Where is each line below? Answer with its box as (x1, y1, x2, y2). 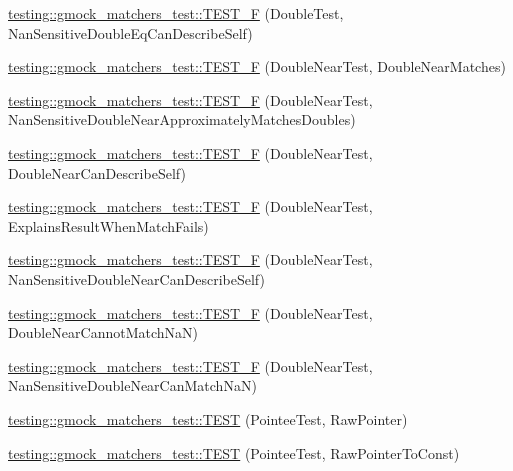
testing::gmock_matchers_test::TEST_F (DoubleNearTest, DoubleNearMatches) (8, 56, 506, 77)
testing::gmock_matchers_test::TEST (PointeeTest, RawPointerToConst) (8, 442, 460, 463)
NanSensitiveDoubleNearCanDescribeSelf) (8, 268, 265, 289)
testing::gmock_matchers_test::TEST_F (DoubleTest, (8, 3, 344, 23)
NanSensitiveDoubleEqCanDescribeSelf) (8, 22, 253, 43)
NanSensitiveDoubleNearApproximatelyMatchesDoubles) (8, 109, 356, 130)
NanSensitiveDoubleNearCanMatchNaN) (8, 375, 257, 396)
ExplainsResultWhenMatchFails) (8, 215, 209, 236)
